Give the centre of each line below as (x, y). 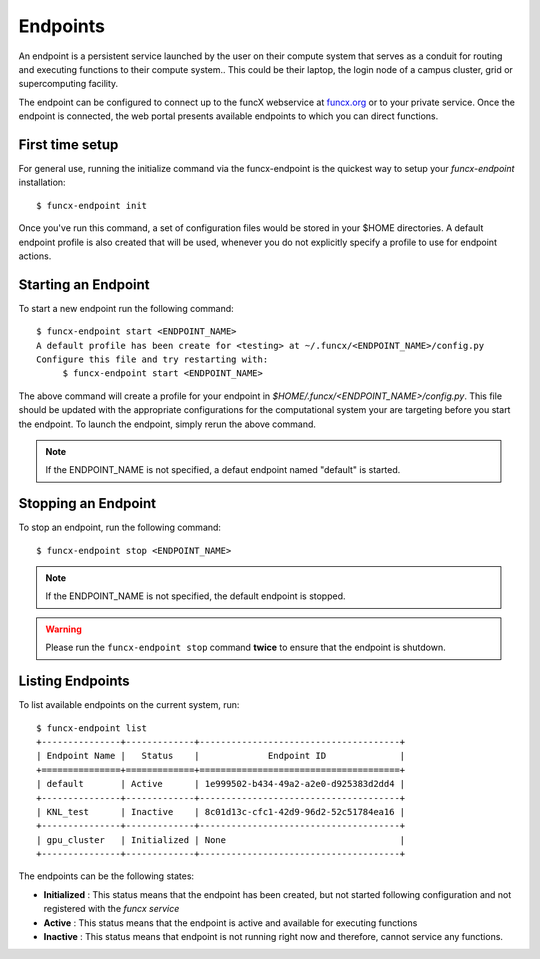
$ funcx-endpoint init (92, 205)
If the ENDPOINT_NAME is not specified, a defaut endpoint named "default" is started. (223, 470)
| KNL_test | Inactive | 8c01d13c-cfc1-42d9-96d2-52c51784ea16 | (221, 811)
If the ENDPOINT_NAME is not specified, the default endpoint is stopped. (195, 596)
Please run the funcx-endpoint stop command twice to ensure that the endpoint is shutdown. (245, 647)
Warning (63, 629)
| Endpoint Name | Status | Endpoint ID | (221, 756)
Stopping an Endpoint (87, 503)
